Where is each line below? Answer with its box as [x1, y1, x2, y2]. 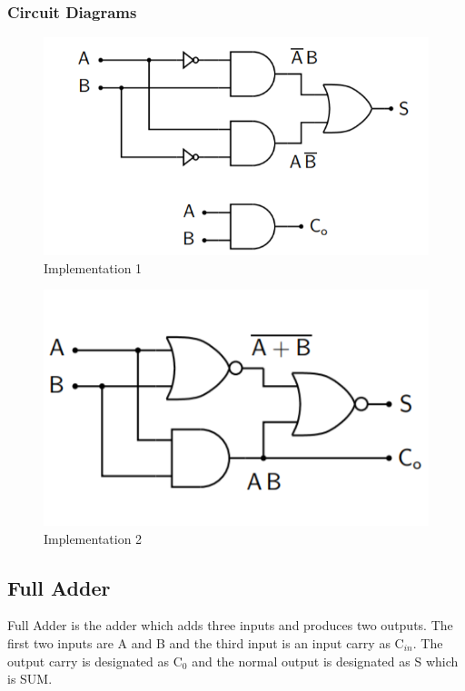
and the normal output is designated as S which [192, 651, 459, 670]
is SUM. [7, 669, 53, 688]
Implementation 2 [44, 528, 143, 548]
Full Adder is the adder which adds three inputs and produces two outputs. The [7, 616, 453, 635]
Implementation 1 [44, 258, 143, 277]
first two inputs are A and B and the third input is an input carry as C [7, 634, 404, 653]
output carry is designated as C [7, 651, 183, 670]
